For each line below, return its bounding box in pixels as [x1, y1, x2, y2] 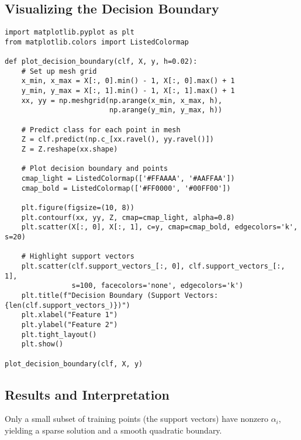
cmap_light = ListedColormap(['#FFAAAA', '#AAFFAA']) [21, 174, 235, 183]
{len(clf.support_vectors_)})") [5, 301, 130, 310]
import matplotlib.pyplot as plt [5, 28, 134, 37]
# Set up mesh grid [21, 67, 97, 75]
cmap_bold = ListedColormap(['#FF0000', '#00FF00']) [21, 184, 231, 192]
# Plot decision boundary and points [21, 164, 168, 173]
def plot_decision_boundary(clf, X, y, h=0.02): [5, 57, 198, 66]
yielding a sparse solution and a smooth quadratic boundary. [5, 424, 222, 436]
